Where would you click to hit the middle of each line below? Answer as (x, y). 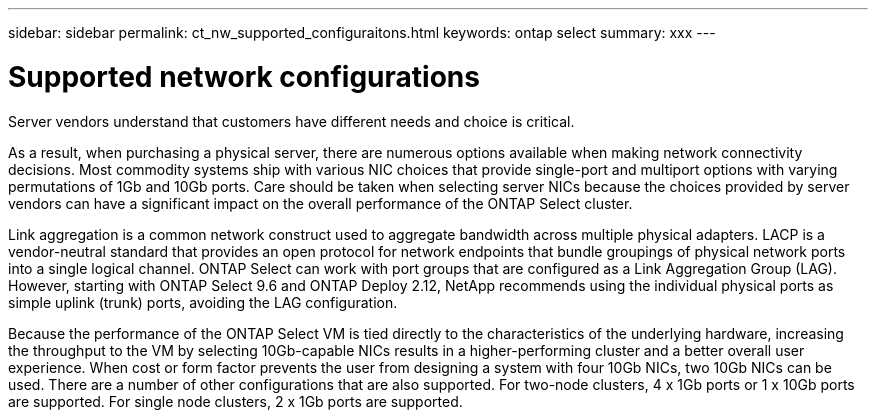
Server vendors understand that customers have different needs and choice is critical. (291, 121)
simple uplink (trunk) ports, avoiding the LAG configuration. (203, 302)
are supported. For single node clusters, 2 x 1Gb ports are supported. (235, 401)
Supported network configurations (244, 76)
